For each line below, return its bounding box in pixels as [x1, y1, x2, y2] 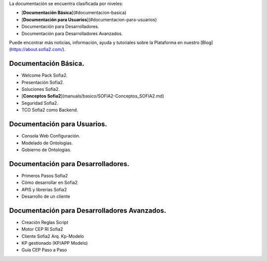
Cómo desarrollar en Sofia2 [21, 179, 78, 185]
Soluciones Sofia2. [21, 87, 60, 92]
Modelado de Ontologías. [21, 140, 73, 146]
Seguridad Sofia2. [21, 100, 59, 106]
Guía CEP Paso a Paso [21, 247, 67, 253]
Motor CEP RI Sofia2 [21, 226, 63, 232]
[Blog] [200, 40, 213, 45]
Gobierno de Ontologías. [21, 146, 72, 153]
